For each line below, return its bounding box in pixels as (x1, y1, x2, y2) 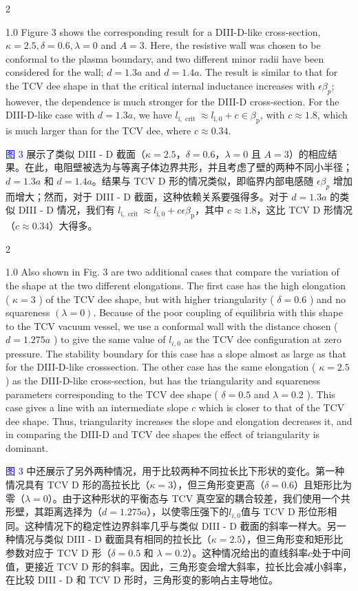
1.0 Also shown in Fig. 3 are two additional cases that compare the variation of (6, 265, 339, 279)
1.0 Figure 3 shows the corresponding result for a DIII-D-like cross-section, (6, 24, 321, 39)
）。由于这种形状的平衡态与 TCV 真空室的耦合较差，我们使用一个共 (48, 490, 350, 505)
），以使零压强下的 (147, 504, 229, 519)
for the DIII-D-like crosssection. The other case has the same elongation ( (6, 360, 316, 374)
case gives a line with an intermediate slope (6, 400, 189, 415)
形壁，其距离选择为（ (6, 504, 102, 519)
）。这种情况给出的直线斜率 (187, 545, 308, 559)
